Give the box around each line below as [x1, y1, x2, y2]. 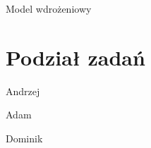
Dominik [6, 130, 43, 145]
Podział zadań [6, 42, 145, 71]
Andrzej [6, 83, 40, 98]
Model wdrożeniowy [6, 1, 92, 16]
